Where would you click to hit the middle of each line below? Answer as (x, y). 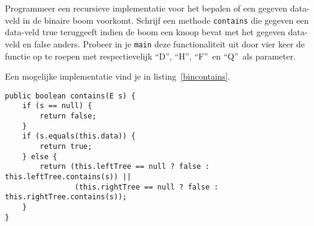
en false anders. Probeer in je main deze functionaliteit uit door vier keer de (164, 43)
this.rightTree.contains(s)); (66, 197)
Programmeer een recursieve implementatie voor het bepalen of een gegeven (146, 8)
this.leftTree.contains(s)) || (68, 176)
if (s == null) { (57, 106)
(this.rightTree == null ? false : (146, 187)
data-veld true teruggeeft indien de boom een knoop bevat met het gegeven (145, 32)
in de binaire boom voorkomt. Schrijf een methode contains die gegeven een (166, 20)
